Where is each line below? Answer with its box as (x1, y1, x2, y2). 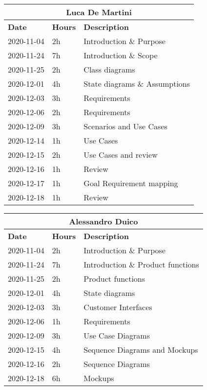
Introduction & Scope (83, 49, 158, 61)
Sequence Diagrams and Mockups (83, 344, 198, 355)
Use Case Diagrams (83, 330, 150, 341)
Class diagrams (83, 64, 135, 75)
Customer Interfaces (83, 301, 152, 313)
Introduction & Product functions (83, 259, 199, 270)
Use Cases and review (83, 149, 158, 160)
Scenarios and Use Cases (83, 121, 167, 132)
